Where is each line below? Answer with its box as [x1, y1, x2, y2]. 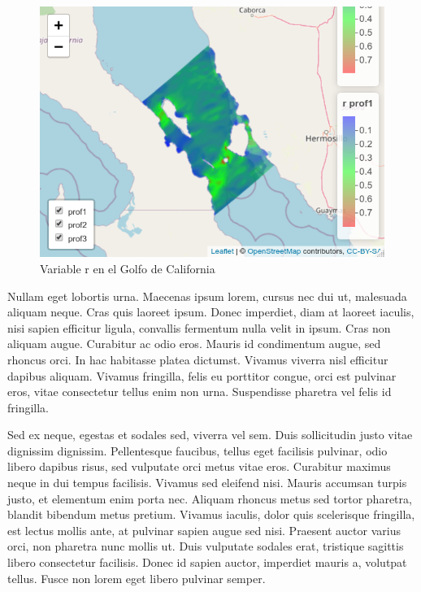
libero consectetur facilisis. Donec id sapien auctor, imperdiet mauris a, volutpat [7, 554, 407, 571]
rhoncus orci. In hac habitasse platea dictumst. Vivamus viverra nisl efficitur [7, 350, 388, 368]
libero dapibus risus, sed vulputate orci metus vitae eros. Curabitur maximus [7, 458, 391, 475]
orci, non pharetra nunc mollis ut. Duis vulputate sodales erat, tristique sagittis [7, 538, 404, 555]
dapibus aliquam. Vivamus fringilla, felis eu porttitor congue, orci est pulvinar [7, 367, 397, 384]
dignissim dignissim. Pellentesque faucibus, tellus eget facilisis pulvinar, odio [7, 442, 388, 459]
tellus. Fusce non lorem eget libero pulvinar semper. [7, 569, 266, 586]
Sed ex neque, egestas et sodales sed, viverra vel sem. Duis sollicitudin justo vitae [7, 426, 413, 443]
